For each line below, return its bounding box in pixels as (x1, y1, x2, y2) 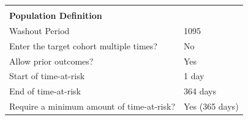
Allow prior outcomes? (9, 54, 94, 67)
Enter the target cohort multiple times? (9, 39, 157, 52)
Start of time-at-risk (9, 69, 85, 82)
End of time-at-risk (9, 85, 81, 97)
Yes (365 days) (184, 100, 239, 113)
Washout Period (9, 24, 70, 37)
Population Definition (9, 9, 102, 21)
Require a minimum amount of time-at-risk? (9, 100, 175, 113)
